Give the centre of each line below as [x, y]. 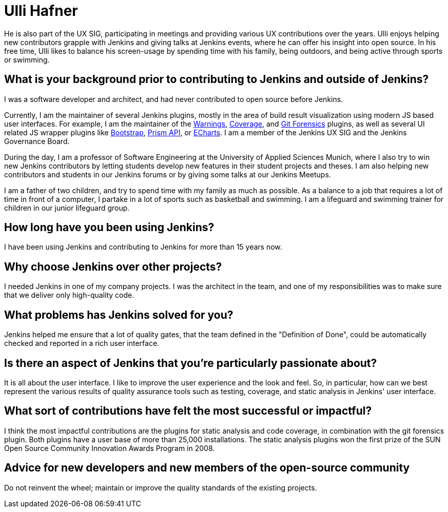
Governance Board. [37, 141]
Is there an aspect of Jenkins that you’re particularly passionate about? [191, 363]
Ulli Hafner [41, 11]
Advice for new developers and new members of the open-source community [207, 468]
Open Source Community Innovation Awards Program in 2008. [110, 448]
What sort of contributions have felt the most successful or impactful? [188, 411]
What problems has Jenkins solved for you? [119, 315]
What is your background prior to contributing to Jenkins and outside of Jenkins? [217, 79]
